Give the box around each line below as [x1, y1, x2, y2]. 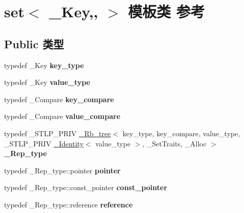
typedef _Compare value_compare [4, 111, 121, 121]
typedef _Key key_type [4, 59, 84, 70]
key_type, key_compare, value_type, [122, 128, 240, 138]
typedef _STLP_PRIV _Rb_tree [4, 128, 111, 138]
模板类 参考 [128, 1, 205, 22]
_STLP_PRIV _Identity [4, 138, 84, 148]
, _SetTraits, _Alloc [142, 138, 207, 148]
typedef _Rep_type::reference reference [4, 199, 133, 209]
